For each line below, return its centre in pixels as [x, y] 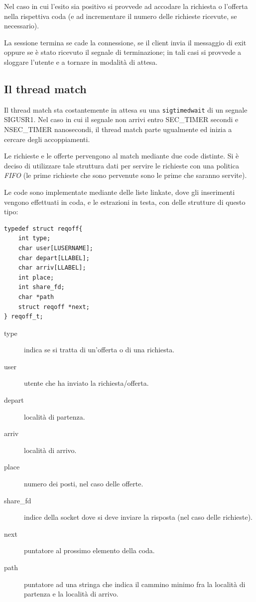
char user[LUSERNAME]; [56, 248]
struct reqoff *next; [54, 307]
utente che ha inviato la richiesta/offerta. [86, 383]
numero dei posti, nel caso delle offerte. [84, 484]
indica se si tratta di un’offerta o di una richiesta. [99, 350]
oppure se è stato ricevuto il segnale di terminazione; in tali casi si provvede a [123, 52]
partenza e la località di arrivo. [71, 594]
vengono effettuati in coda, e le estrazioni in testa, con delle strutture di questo [125, 202]
